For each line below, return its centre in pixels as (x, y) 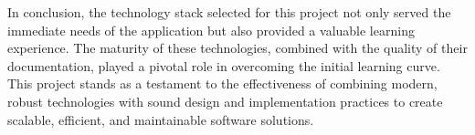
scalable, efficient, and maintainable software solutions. (161, 119)
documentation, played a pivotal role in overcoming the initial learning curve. (224, 65)
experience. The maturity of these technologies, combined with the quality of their (237, 48)
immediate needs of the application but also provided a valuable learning (211, 30)
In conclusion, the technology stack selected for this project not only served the (229, 12)
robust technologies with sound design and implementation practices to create (225, 101)
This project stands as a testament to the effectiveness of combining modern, (222, 83)
